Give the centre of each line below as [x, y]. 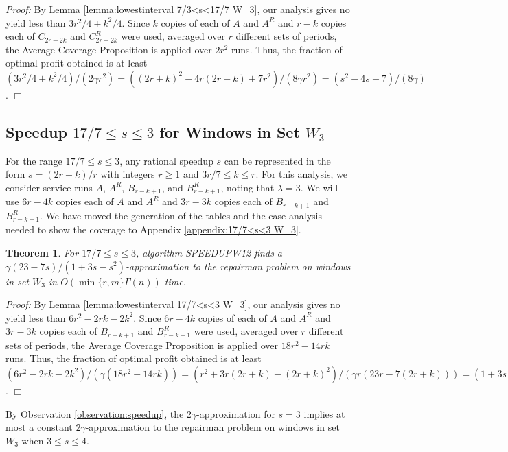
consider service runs [49, 187]
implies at [324, 413]
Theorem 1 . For [42, 252]
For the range [34, 160]
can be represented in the [277, 160]
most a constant [39, 427]
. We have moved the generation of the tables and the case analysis [181, 215]
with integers [128, 174]
